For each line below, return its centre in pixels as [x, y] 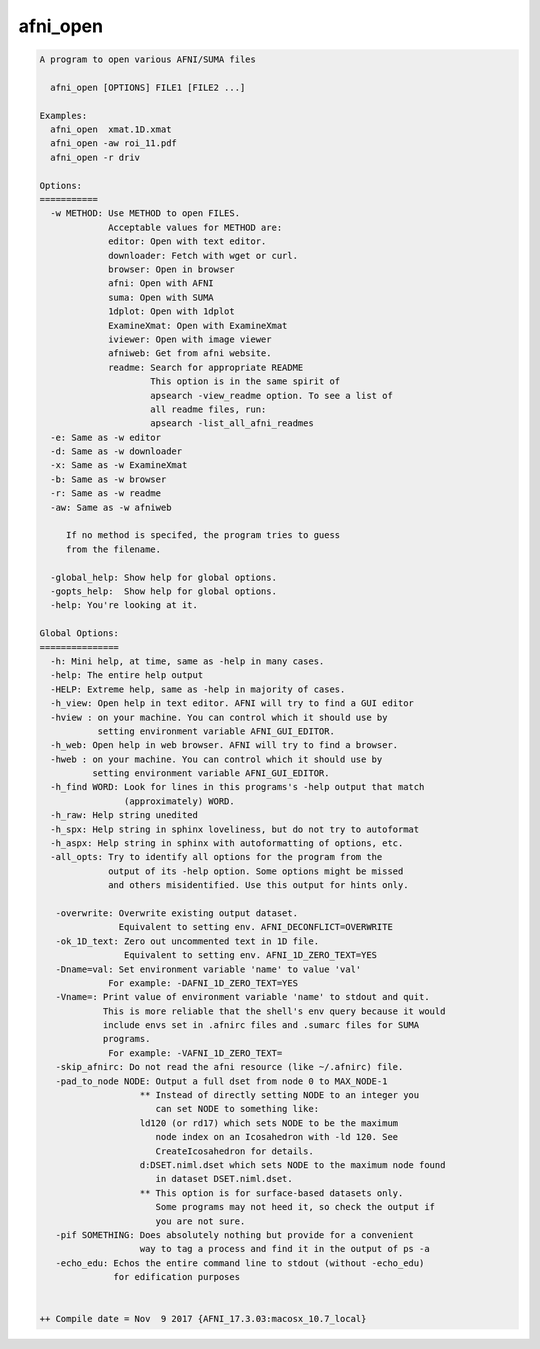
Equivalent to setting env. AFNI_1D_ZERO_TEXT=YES [250, 955]
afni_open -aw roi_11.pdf [113, 143]
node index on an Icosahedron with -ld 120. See [277, 1137]
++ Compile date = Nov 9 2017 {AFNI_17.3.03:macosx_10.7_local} [203, 1319]
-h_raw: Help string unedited [124, 815]
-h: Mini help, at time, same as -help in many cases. [187, 661]
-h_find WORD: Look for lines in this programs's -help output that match [237, 787]
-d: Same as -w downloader [116, 451]
